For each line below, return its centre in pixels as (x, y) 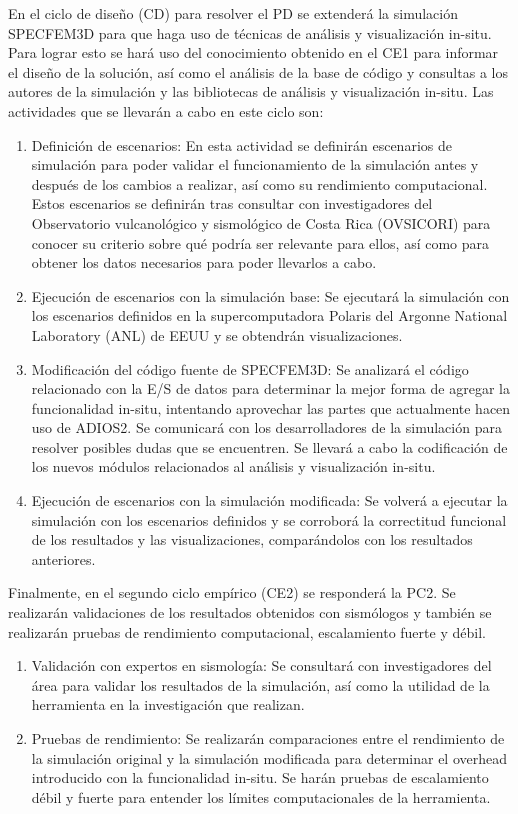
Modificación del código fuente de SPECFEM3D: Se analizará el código (250, 368)
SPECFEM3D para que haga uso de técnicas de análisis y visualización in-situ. (250, 32)
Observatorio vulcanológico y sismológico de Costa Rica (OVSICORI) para (261, 222)
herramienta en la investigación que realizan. (168, 704)
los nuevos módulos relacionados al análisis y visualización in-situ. (233, 466)
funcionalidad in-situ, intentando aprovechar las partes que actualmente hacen (271, 407)
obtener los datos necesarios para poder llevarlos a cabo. (204, 262)
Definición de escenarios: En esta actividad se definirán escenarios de (241, 144)
